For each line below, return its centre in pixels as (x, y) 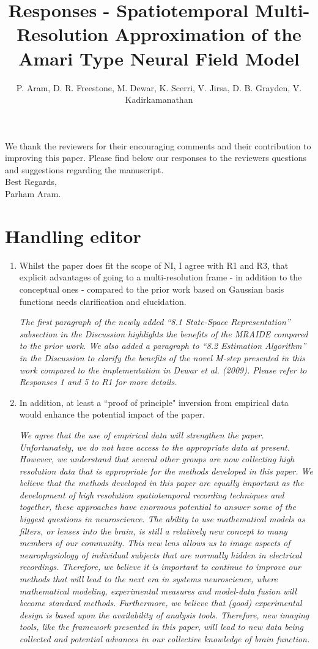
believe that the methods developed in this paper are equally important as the (161, 483)
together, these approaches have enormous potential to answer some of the (158, 507)
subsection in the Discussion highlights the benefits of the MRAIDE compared (164, 333)
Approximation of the (208, 34)
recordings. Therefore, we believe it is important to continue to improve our (160, 567)
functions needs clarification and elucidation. (103, 301)
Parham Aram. (33, 194)
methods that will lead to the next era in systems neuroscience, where (148, 579)
